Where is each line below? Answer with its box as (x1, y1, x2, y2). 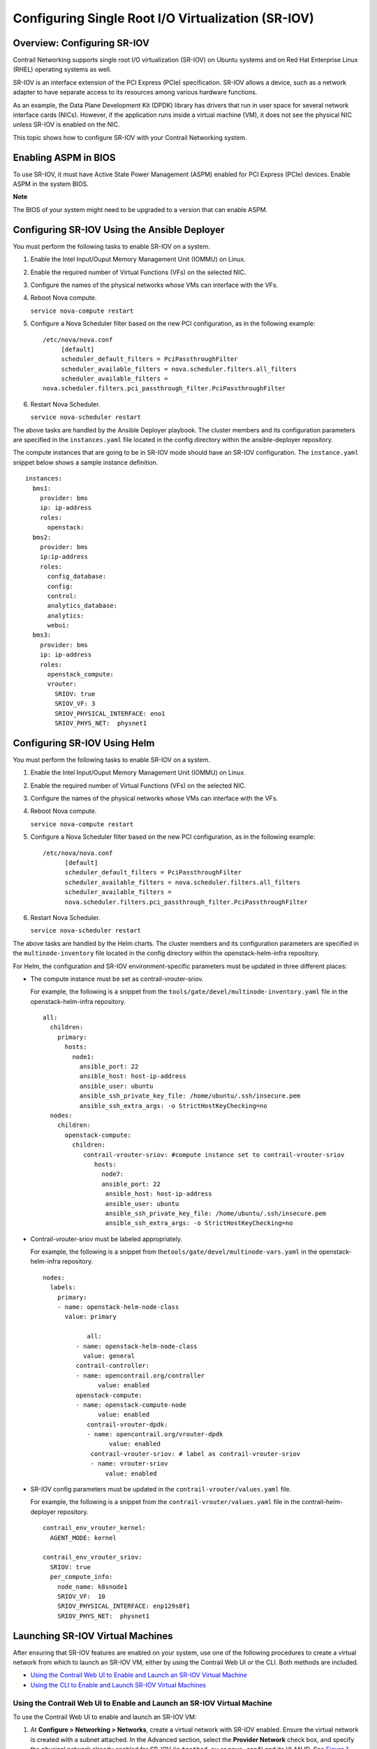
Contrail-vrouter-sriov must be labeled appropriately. (30, 1235, 183, 1243)
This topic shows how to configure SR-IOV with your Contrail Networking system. (13, 133, 247, 141)
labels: (50, 1284, 76, 1291)
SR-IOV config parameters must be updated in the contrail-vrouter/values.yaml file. (30, 1485, 292, 1494)
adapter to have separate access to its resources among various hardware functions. (13, 88, 258, 97)
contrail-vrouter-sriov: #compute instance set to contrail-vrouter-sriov (82, 1151, 345, 1159)
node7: (101, 1170, 124, 1178)
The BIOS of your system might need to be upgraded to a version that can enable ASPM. (13, 205, 268, 213)
